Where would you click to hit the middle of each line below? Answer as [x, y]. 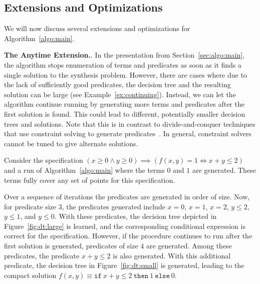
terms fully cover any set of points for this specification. [90, 180]
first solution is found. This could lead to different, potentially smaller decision [125, 113]
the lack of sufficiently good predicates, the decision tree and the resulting [117, 84]
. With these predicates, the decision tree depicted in [136, 216]
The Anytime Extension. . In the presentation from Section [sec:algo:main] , [124, 55]
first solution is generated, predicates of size [71, 246]
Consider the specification [44, 160]
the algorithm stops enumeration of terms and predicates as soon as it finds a [123, 64]
